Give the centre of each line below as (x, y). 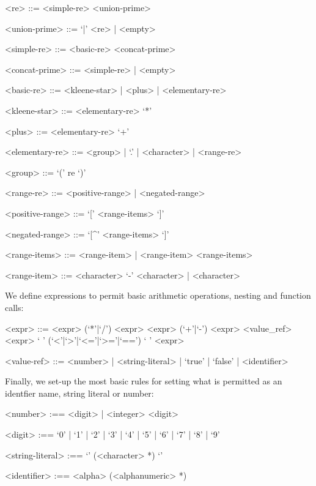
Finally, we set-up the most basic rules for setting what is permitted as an (144, 381)
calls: (14, 307)
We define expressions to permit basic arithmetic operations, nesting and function (158, 295)
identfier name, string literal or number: (79, 393)
